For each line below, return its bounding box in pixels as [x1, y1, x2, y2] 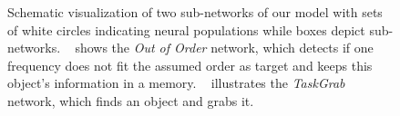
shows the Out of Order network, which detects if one [75, 38, 374, 57]
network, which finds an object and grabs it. [7, 91, 254, 110]
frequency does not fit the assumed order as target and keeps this [7, 55, 373, 74]
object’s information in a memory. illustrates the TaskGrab [7, 73, 345, 92]
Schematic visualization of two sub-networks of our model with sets [7, 3, 383, 21]
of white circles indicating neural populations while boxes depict [7, 20, 365, 39]
